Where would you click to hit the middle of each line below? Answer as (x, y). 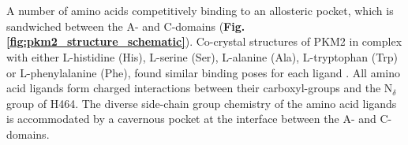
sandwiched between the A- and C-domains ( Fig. (126, 26)
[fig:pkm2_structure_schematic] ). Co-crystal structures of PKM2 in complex (204, 41)
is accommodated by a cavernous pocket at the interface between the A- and (191, 119)
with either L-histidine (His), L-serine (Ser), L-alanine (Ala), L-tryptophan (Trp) (202, 56)
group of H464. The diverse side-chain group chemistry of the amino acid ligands (202, 103)
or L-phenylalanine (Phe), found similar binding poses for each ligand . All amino (203, 72)
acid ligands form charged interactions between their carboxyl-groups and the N (200, 88)
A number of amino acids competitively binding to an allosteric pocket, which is (200, 11)
